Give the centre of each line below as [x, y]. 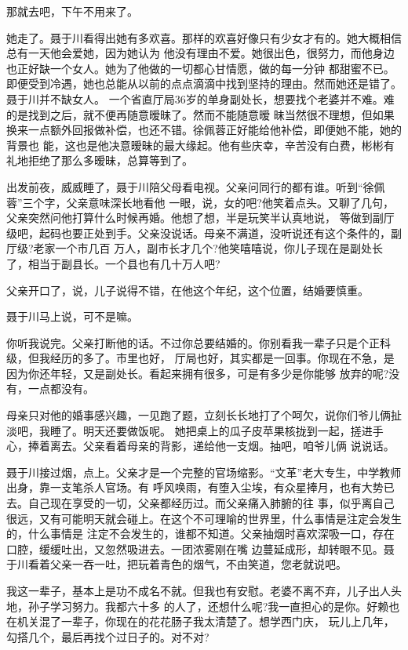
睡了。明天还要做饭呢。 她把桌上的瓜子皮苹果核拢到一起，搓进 [211, 430]
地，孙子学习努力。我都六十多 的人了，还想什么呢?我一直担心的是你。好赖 [198, 606]
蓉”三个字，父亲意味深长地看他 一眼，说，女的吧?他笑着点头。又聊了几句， [200, 202]
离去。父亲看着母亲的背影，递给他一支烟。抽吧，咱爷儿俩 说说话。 [222, 446]
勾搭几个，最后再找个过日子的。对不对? [108, 636]
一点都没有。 [61, 389]
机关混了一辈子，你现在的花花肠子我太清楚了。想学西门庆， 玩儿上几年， [206, 621]
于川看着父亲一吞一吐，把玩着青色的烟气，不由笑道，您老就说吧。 [177, 564]
